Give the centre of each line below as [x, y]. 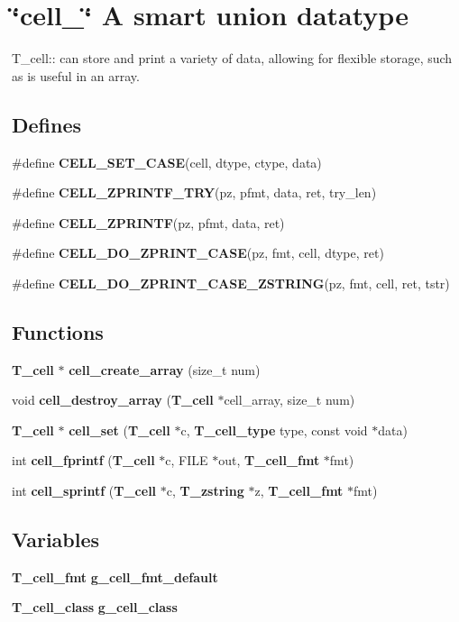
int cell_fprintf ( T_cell [83, 460]
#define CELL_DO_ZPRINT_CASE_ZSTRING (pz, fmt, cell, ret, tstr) [231, 283]
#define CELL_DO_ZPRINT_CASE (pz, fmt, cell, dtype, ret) [198, 253]
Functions [58, 331]
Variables [56, 540]
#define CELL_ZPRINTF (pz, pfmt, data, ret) [148, 222]
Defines [47, 124]
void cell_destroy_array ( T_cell [113, 400]
